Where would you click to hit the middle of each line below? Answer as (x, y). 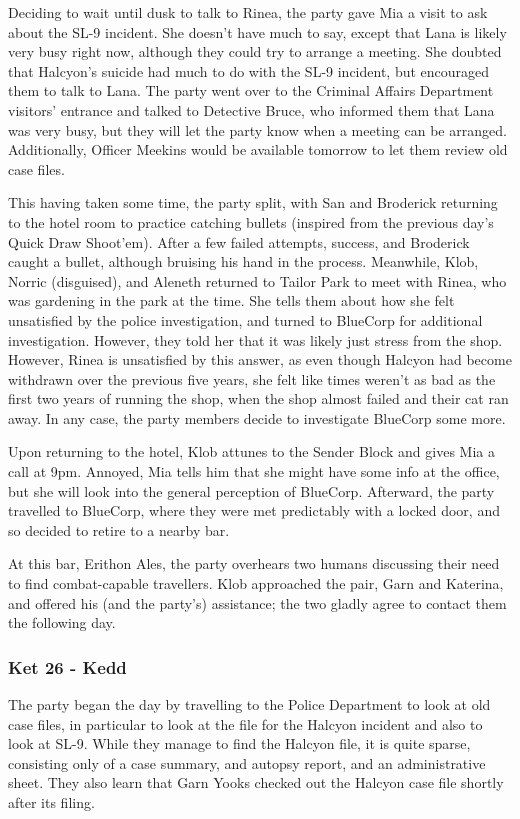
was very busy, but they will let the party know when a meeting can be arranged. (257, 129)
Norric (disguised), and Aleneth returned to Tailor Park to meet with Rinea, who (257, 280)
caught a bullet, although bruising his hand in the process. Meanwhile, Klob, (243, 261)
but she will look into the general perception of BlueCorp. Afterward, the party (251, 490)
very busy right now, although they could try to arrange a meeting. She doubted (255, 51)
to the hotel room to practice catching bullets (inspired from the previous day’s (251, 221)
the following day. (62, 622)
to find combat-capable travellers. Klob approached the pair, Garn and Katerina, (256, 583)
